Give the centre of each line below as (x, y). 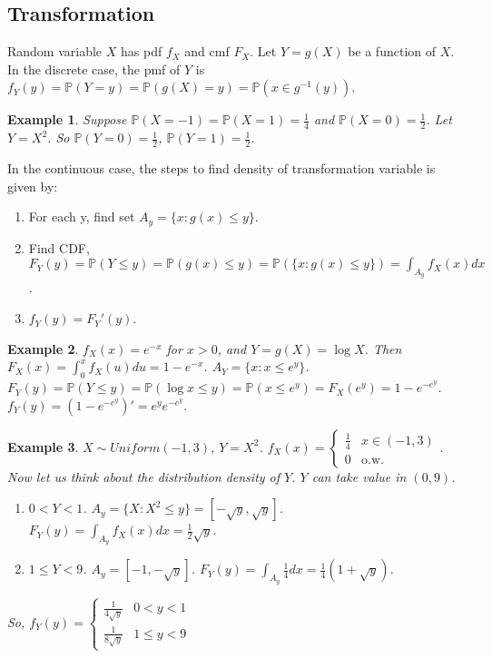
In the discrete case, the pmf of (94, 69)
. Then (383, 348)
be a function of (392, 51)
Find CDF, (59, 247)
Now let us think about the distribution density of (144, 476)
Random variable (55, 51)
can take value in (359, 476)
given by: (33, 186)
